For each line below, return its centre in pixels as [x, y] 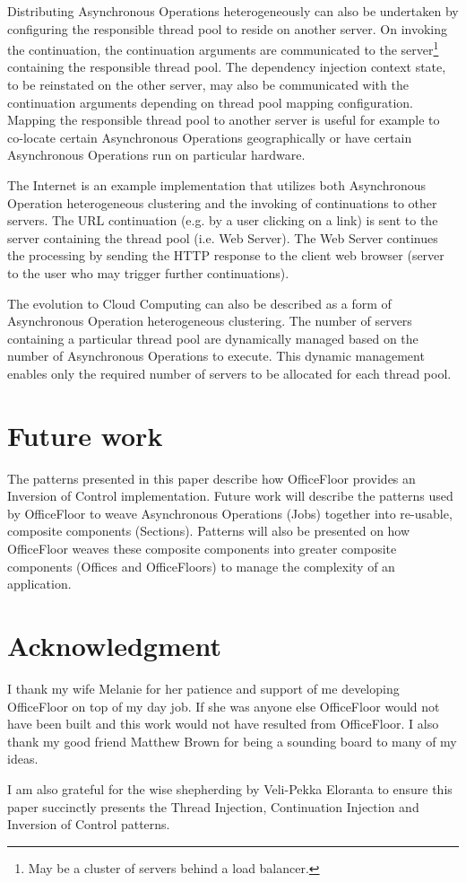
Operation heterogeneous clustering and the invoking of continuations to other [222, 202]
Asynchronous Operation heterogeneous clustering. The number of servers [210, 321]
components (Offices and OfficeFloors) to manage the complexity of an [201, 566]
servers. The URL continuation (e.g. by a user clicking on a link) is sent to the [223, 220]
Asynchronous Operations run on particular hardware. [156, 155]
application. [39, 584]
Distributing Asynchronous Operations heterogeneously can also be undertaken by [233, 11]
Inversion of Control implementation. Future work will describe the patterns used [230, 496]
